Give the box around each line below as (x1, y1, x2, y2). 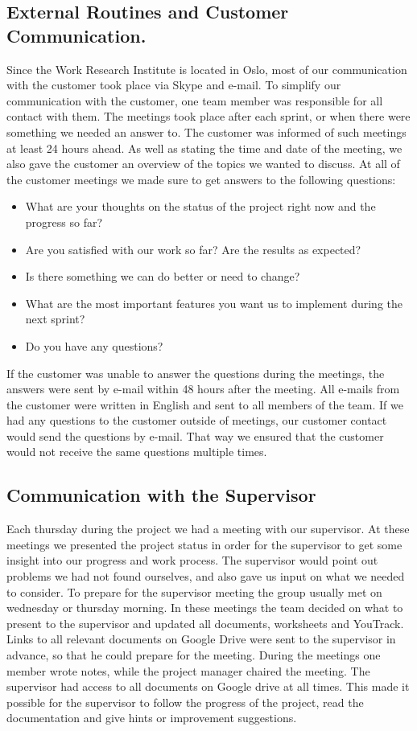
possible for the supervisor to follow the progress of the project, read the (6, 693, 364, 710)
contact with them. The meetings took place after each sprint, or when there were (6, 108, 411, 125)
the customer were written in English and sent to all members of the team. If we (6, 396, 403, 413)
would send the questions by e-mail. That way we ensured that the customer (6, 427, 384, 444)
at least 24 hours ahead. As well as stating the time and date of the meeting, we (6, 139, 403, 156)
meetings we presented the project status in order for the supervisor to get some (6, 536, 403, 552)
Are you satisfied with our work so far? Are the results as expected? (25, 240, 361, 257)
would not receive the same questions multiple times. (6, 443, 267, 460)
